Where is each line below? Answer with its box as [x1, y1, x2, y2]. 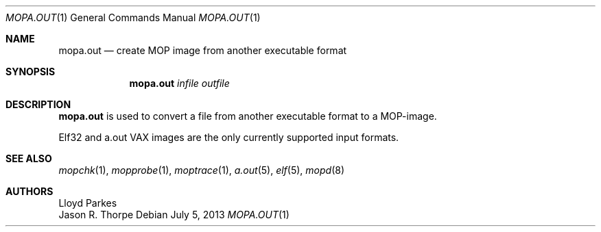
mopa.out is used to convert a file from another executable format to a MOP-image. [58, 110, 437, 122]
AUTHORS [5, 185, 54, 197]
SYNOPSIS [5, 66, 56, 77]
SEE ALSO [5, 153, 52, 164]
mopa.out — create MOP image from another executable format [58, 44, 347, 56]
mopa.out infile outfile [129, 77, 230, 89]
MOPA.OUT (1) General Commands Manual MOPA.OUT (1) [5, 12, 261, 23]
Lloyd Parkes [58, 197, 117, 209]
